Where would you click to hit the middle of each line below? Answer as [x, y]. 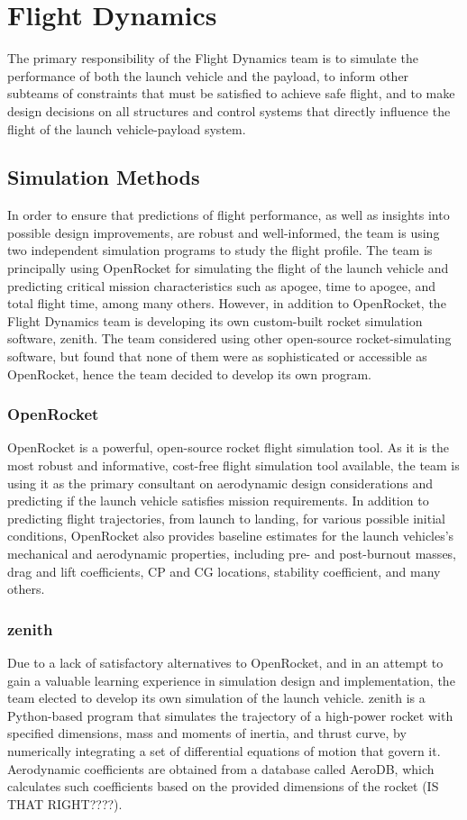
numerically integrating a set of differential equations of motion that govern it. [224, 750]
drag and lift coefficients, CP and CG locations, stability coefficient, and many [224, 571]
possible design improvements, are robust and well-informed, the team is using [224, 232]
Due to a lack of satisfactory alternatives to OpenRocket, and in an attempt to [225, 663]
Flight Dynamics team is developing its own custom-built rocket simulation [215, 320]
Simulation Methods [104, 177]
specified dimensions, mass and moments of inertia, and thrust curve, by [207, 733]
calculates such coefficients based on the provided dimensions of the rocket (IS [223, 786]
